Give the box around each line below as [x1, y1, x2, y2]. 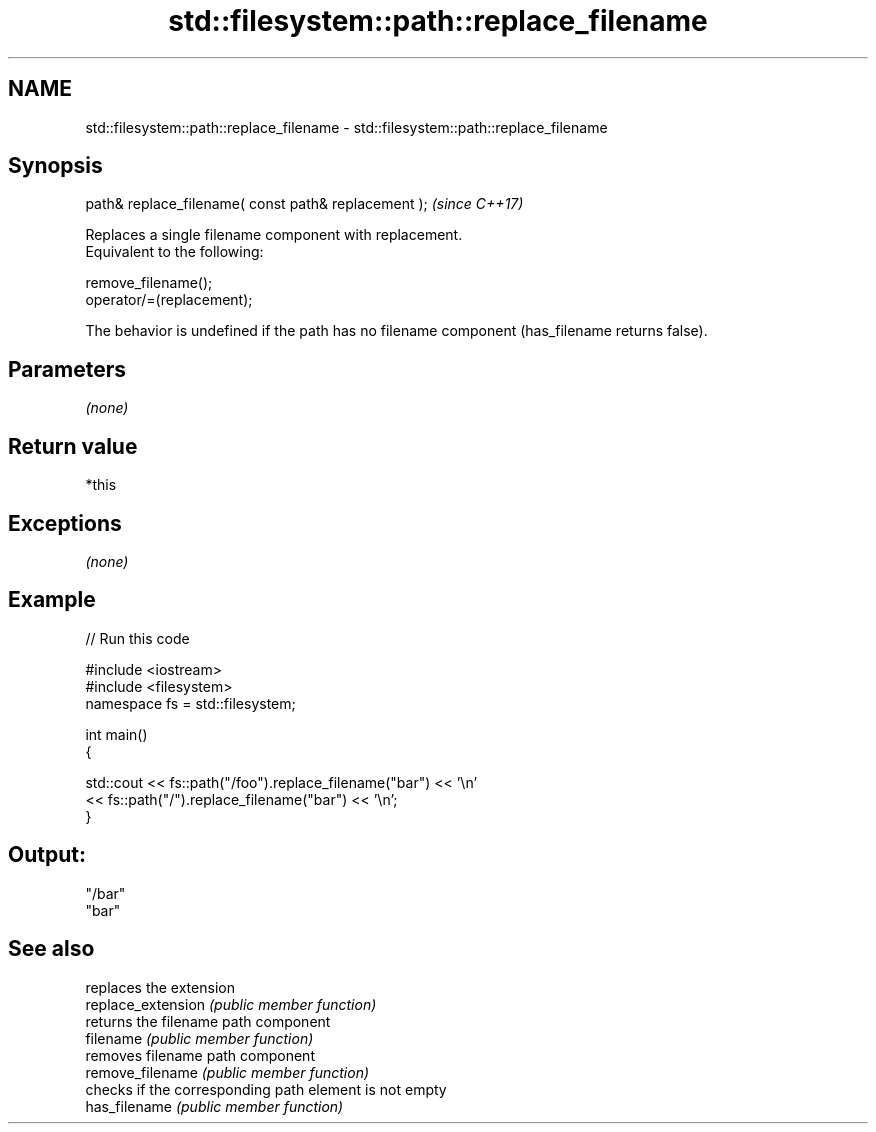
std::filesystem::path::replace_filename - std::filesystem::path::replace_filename [85, 118, 608, 136]
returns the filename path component [85, 1012, 331, 1030]
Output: [8, 842, 86, 868]
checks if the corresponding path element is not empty [85, 1080, 447, 1098]
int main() [85, 725, 148, 743]
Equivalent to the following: [85, 243, 264, 261]
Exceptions [8, 510, 122, 536]
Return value [8, 433, 138, 459]
